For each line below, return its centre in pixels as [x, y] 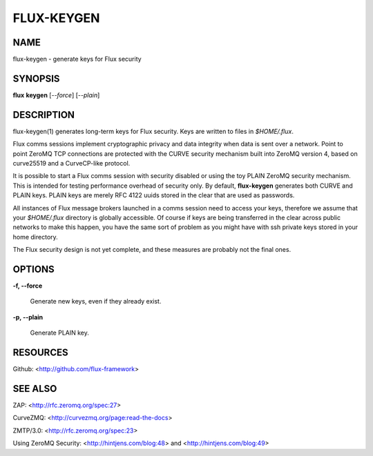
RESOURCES [40, 353]
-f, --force [28, 286]
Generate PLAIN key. [60, 333]
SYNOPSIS [36, 78]
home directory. [35, 237]
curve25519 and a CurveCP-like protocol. [71, 163]
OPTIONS [34, 269]
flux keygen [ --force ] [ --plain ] [56, 95]
